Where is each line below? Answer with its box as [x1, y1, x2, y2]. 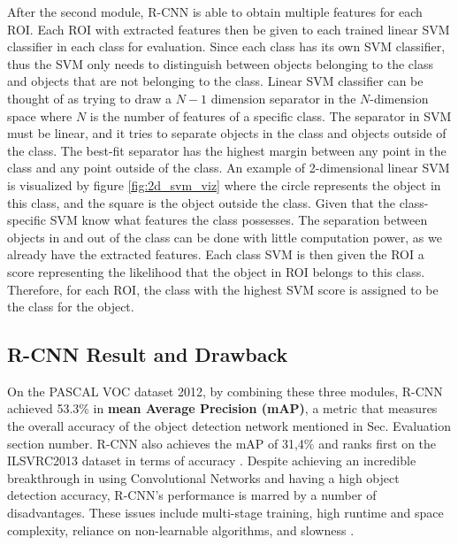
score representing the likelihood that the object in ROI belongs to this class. [7, 262, 425, 280]
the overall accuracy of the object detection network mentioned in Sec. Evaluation [7, 417, 451, 435]
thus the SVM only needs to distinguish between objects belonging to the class [7, 54, 433, 73]
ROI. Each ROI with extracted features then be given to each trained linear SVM [7, 19, 450, 38]
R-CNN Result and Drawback [7, 341, 288, 368]
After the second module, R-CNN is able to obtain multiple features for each [7, 3, 423, 20]
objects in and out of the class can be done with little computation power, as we [7, 227, 442, 246]
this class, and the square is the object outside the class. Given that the [7, 193, 395, 211]
